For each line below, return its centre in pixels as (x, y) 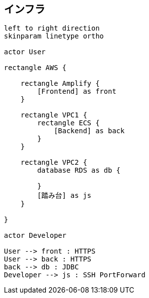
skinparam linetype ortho (54, 36)
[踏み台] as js (64, 196)
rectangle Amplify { (60, 84)
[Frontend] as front (77, 92)
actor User (25, 52)
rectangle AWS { (35, 68)
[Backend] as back (89, 131)
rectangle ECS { (68, 123)
